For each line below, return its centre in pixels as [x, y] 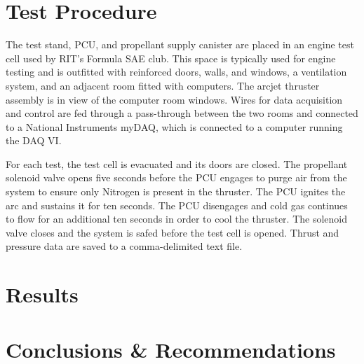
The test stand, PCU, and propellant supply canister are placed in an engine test [180, 44]
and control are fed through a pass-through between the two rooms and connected [182, 113]
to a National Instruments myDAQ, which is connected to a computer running [174, 126]
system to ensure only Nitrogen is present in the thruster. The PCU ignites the [176, 191]
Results [42, 294]
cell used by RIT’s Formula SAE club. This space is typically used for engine [171, 58]
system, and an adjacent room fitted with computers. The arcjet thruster [163, 85]
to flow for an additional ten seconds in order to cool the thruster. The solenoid [177, 219]
